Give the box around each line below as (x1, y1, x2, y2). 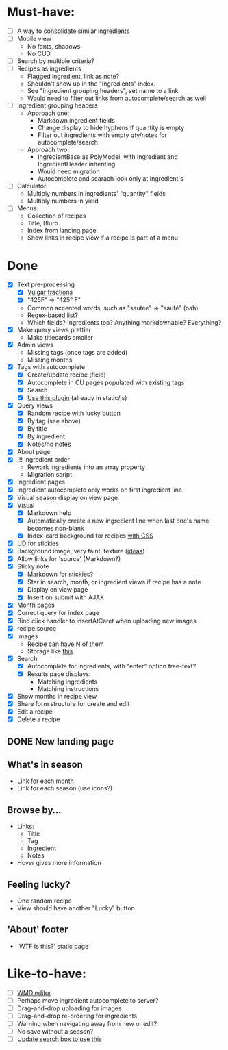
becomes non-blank (27, 524, 84, 532)
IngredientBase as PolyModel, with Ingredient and (37, 153, 178, 161)
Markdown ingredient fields (37, 116, 115, 125)
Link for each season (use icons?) (16, 784, 113, 792)
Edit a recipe (16, 708, 53, 716)
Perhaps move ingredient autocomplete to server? (16, 996, 159, 1004)
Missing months (27, 355, 73, 364)
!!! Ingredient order (16, 455, 70, 464)
